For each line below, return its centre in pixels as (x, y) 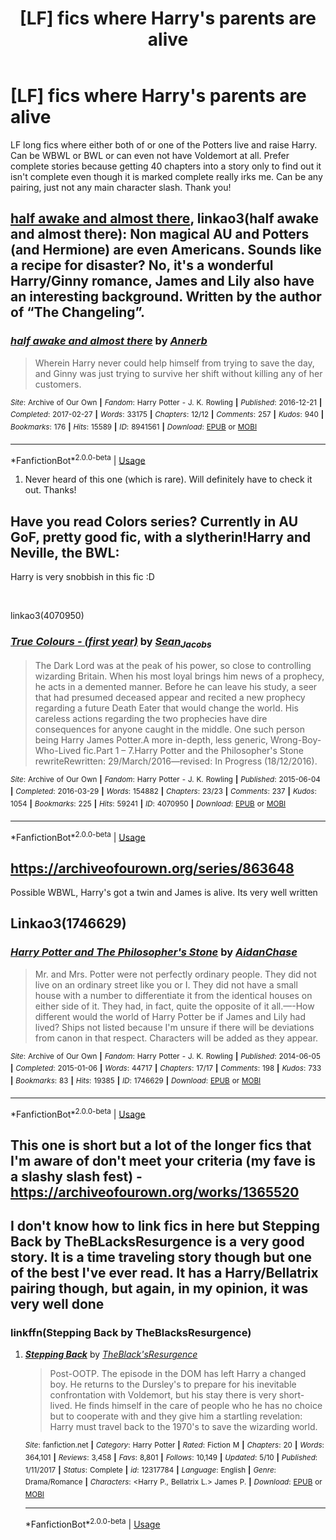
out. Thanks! (50, 490)
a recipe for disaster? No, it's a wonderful (142, 265)
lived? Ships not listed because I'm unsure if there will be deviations (174, 1027)
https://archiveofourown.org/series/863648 (152, 868)
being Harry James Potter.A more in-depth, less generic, (151, 739)
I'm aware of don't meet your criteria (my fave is (163, 1160)
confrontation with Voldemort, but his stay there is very (163, 1395)
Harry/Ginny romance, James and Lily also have (162, 281)
